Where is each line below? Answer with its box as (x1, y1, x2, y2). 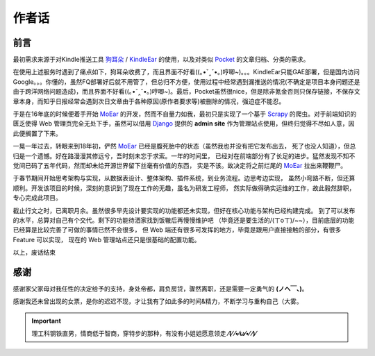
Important (31, 316, 62, 325)
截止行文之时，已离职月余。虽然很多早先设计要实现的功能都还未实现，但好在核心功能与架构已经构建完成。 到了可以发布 (12, 206, 356, 214)
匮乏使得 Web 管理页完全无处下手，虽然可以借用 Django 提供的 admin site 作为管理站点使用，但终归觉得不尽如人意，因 (12, 119, 355, 128)
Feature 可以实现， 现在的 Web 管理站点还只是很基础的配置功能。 (12, 235, 201, 244)
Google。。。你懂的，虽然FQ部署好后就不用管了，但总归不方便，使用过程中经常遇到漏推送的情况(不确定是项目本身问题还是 (12, 77, 360, 86)
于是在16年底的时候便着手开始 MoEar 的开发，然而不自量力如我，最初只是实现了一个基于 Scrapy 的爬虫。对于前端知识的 (12, 110, 357, 118)
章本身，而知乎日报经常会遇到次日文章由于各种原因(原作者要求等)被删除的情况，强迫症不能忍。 (12, 97, 285, 105)
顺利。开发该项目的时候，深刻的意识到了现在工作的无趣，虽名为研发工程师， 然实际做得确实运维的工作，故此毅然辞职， (12, 184, 356, 192)
